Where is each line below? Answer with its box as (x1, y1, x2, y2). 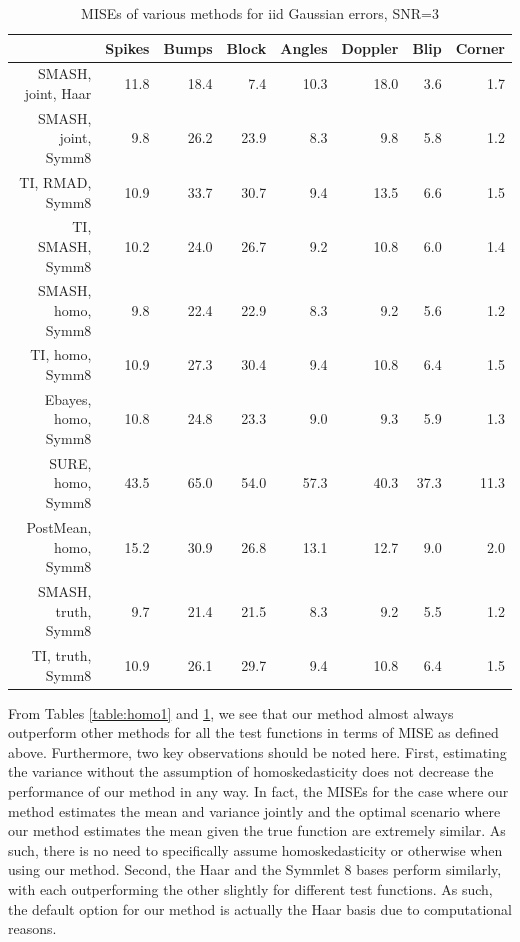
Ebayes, (44, 388, 92, 409)
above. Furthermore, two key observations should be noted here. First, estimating (8, 741, 507, 762)
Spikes (105, 37, 150, 58)
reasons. (8, 918, 57, 939)
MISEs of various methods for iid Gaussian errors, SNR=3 (81, 3, 439, 23)
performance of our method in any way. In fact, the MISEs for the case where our (8, 781, 509, 802)
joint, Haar (24, 83, 92, 104)
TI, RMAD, (19, 171, 92, 192)
